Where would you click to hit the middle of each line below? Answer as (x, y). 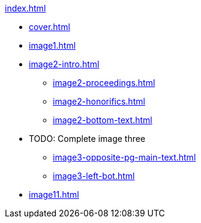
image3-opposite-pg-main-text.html (124, 157)
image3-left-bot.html (94, 176)
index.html (25, 8)
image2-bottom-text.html (103, 120)
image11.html (54, 194)
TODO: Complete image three (87, 139)
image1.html (52, 45)
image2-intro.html (64, 64)
